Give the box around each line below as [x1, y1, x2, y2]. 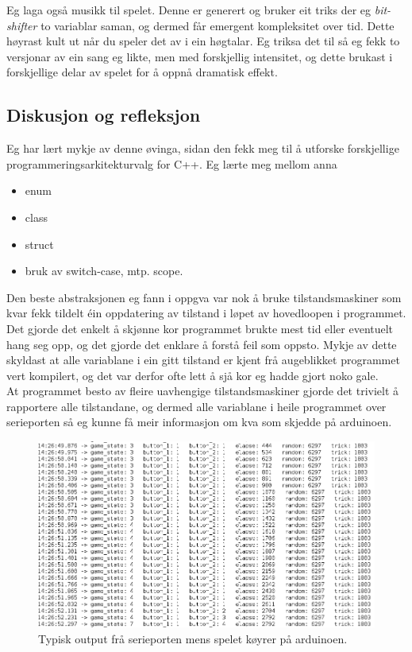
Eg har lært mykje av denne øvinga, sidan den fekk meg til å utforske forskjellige [6, 140, 399, 157]
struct [25, 235, 54, 252]
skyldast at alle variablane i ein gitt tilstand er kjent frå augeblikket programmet [6, 351, 400, 368]
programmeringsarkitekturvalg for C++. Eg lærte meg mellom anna [6, 155, 337, 172]
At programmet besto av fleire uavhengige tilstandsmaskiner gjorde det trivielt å [6, 382, 399, 399]
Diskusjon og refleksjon [6, 103, 201, 127]
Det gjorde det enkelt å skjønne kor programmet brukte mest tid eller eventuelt [6, 320, 394, 336]
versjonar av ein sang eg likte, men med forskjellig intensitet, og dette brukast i [6, 48, 393, 64]
